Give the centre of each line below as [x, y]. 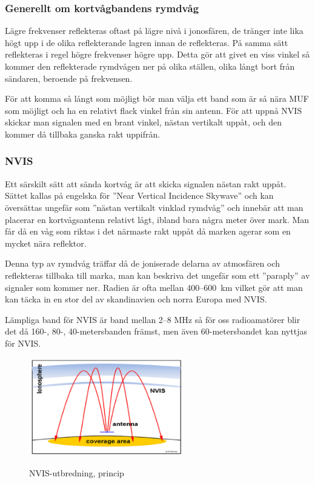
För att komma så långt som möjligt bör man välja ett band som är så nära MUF [157, 98]
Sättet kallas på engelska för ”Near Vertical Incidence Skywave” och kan [139, 195]
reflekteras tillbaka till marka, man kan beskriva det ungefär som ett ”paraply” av [157, 275]
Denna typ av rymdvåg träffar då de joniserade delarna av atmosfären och [143, 263]
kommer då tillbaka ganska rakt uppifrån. [83, 134]
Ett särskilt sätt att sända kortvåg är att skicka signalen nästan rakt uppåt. [146, 183]
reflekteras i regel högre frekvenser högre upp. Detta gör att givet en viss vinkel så [157, 54]
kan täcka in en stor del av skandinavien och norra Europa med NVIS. [136, 299]
